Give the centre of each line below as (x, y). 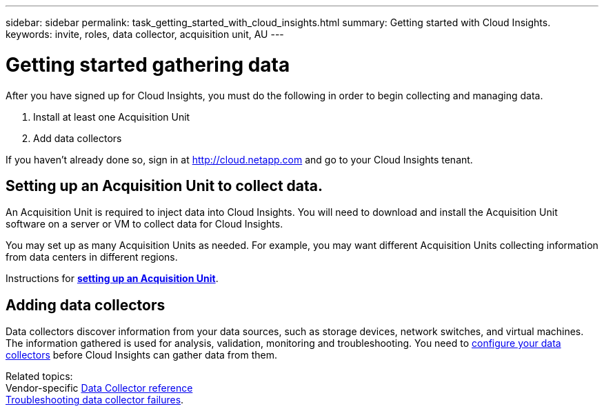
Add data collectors (78, 138)
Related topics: (39, 377)
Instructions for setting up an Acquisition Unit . (112, 279)
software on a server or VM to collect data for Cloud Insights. (144, 224)
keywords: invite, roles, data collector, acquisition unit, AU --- (145, 34)
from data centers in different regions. (92, 257)
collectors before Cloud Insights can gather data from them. (141, 355)
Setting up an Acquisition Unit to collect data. (164, 186)
